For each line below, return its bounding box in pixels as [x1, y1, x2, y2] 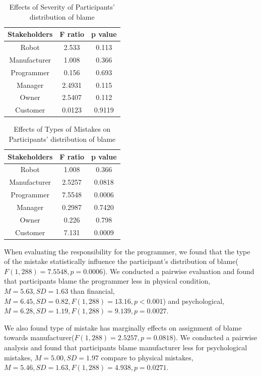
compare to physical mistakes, [101, 352, 193, 362]
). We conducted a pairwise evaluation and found [103, 265, 254, 276]
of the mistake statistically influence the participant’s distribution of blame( [4, 256, 238, 266]
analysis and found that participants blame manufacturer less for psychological [4, 342, 247, 353]
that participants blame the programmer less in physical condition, [4, 276, 211, 286]
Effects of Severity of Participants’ [9, 2, 115, 12]
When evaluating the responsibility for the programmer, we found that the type [4, 246, 250, 256]
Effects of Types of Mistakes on [14, 124, 111, 134]
